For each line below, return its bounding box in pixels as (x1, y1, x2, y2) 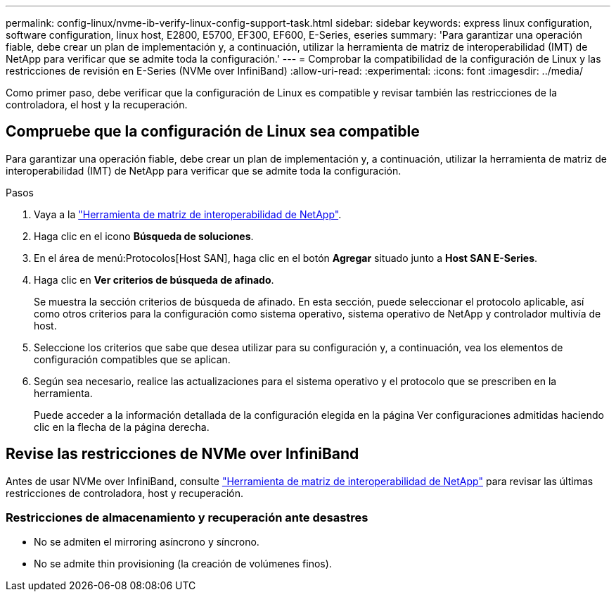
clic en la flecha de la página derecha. (34, 420, 210, 433)
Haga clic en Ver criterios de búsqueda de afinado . (34, 273, 274, 286)
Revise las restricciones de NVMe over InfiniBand (6, 445, 359, 463)
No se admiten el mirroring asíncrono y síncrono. (34, 536, 259, 548)
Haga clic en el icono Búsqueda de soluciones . (34, 230, 254, 242)
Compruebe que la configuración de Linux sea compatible (6, 122, 420, 141)
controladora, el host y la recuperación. (6, 99, 188, 111)
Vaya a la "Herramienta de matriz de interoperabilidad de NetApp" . (34, 208, 342, 220)
